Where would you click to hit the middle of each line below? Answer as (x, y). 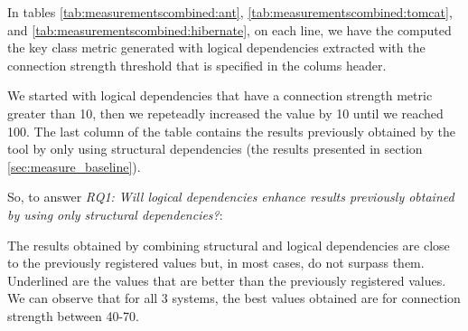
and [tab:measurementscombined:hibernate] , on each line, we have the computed (229, 29)
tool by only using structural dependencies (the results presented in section (215, 149)
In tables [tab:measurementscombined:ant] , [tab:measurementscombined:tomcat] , (230, 12)
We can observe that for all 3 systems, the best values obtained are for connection (234, 298)
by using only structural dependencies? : (115, 214)
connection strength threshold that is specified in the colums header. (197, 65)
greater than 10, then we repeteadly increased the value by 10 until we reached (225, 113)
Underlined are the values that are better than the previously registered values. (227, 280)
